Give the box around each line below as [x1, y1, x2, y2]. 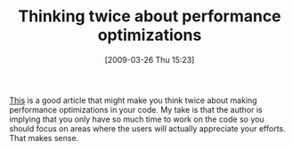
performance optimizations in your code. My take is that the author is [9, 104, 263, 114]
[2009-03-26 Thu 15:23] [104, 54, 195, 65]
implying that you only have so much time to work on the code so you [9, 114, 265, 124]
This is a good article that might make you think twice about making [9, 95, 257, 106]
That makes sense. [9, 132, 79, 143]
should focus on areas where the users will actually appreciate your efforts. [9, 122, 287, 134]
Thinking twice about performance [17, 6, 282, 27]
